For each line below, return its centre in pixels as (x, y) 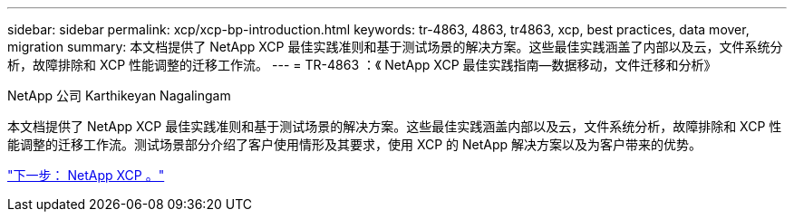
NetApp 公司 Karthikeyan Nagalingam (119, 95)
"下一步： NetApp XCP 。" (86, 175)
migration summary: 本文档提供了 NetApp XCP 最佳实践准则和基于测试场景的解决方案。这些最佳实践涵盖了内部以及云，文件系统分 (395, 47)
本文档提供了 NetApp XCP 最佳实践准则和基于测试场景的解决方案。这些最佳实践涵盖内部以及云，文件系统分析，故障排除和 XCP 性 (395, 126)
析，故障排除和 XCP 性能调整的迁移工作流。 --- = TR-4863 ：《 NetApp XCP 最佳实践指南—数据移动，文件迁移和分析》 (362, 65)
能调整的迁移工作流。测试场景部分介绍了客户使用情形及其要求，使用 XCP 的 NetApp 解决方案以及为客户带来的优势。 (355, 144)
